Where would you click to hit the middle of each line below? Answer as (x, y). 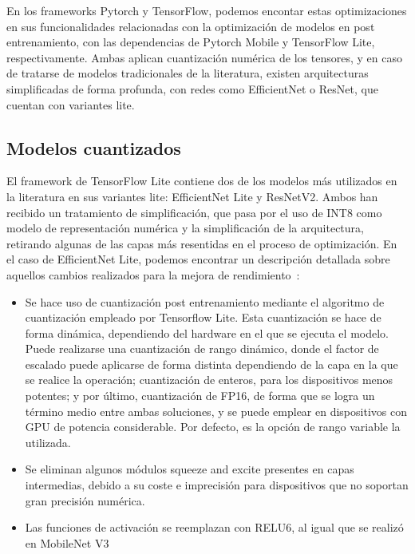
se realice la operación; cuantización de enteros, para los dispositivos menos (209, 380)
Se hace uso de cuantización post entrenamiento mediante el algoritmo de (205, 301)
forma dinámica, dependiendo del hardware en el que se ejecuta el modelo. (207, 332)
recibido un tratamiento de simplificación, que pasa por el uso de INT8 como (194, 212)
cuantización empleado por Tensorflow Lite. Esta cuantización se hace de (203, 317)
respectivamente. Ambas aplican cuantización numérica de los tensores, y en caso (204, 57)
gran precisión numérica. (85, 500)
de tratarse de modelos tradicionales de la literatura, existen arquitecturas (188, 73)
